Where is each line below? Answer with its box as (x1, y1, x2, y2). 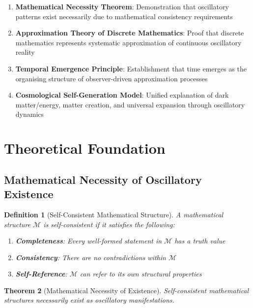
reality (15, 47, 35, 57)
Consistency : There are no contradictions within (15, 252, 166, 262)
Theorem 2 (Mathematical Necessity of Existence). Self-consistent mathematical (4, 285, 249, 295)
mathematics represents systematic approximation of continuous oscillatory (15, 37, 242, 47)
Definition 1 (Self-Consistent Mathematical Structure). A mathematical (4, 209, 224, 219)
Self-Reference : (15, 269, 67, 279)
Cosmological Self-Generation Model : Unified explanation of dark (15, 90, 229, 100)
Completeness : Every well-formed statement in (15, 236, 162, 246)
